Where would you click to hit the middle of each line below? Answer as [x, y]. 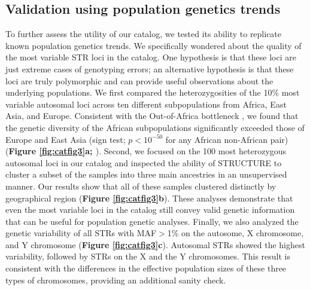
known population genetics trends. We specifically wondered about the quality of [154, 45]
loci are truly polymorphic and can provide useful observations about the [139, 80]
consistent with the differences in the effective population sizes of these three [146, 268]
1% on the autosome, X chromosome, [235, 233]
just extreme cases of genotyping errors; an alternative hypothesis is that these [150, 68]
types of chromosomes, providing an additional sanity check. [116, 280]
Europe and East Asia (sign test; [66, 139]
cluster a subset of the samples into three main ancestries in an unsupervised [146, 174]
